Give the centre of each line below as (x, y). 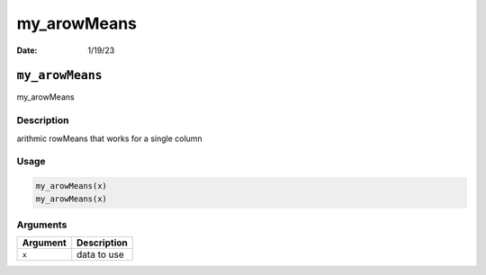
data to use (101, 254)
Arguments (42, 225)
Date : (27, 50)
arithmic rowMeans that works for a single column (109, 138)
